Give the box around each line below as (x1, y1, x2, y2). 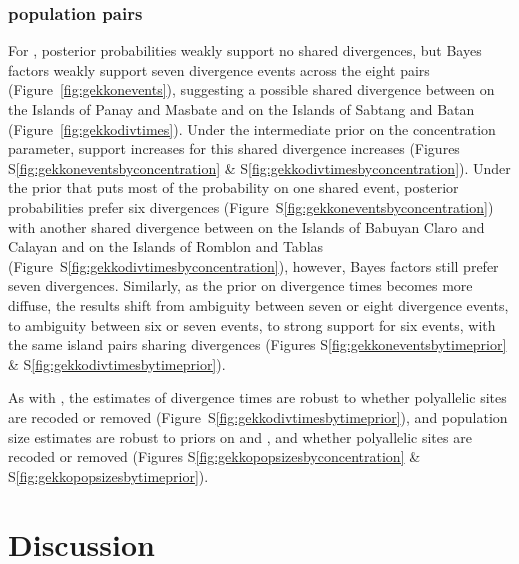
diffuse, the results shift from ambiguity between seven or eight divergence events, (8, 294, 509, 315)
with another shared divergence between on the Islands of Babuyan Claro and (8, 216, 485, 237)
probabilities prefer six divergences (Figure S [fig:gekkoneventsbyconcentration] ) (8, 196, 494, 217)
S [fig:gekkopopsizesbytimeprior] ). (8, 465, 209, 486)
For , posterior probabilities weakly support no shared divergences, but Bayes (8, 40, 482, 61)
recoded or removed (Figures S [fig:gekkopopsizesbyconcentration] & (8, 446, 421, 467)
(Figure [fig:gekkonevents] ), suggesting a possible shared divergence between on (8, 79, 495, 100)
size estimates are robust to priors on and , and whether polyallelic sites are (8, 426, 472, 447)
